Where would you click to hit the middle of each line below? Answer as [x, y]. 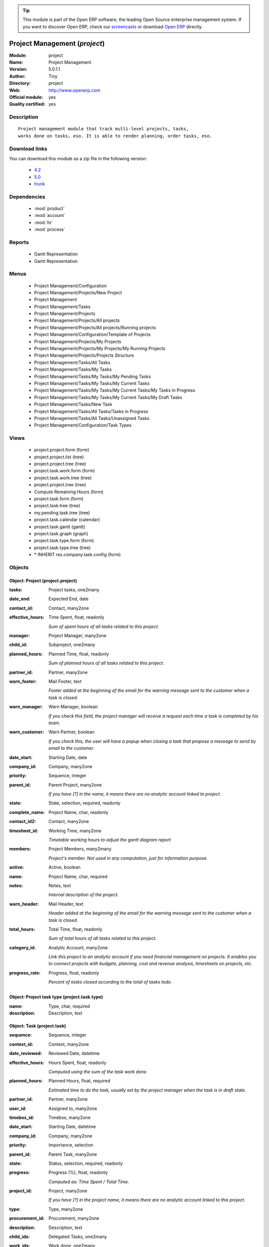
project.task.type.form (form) [64, 541]
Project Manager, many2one [77, 635]
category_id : [22, 947]
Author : [17, 76]
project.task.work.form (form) [65, 471]
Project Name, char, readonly [78, 812]
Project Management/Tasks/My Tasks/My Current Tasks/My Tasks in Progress [115, 390]
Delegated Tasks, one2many [78, 1237]
